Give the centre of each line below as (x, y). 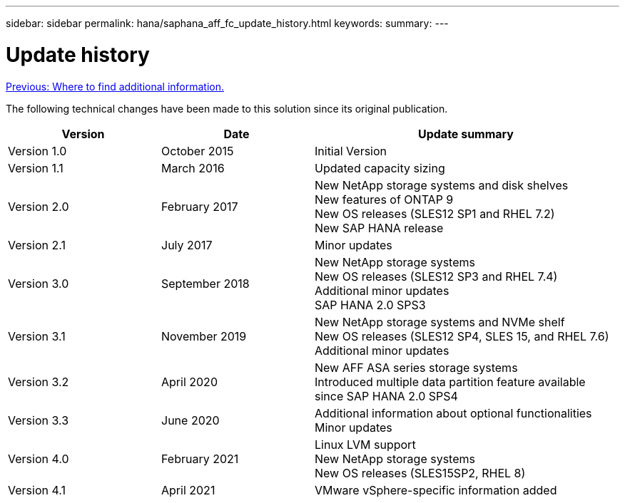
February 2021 (200, 458)
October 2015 (198, 151)
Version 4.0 (39, 458)
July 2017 (187, 245)
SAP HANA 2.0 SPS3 (370, 305)
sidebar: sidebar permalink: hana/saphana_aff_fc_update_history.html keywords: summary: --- (227, 23)
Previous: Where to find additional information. (115, 86)
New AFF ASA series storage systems (416, 367)
